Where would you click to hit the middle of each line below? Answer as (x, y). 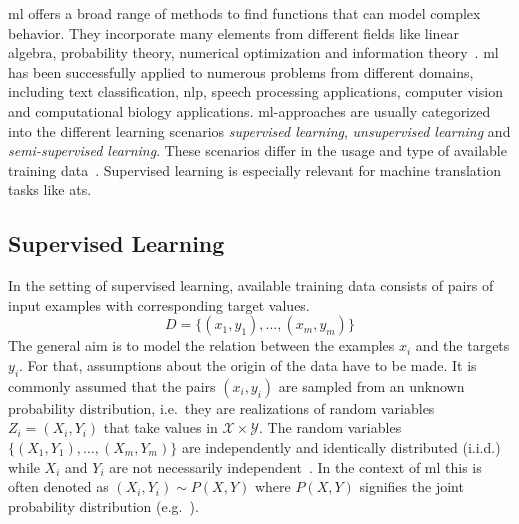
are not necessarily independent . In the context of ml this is (295, 466)
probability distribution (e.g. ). (103, 505)
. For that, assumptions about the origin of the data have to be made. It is (248, 364)
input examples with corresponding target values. (159, 304)
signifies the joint (411, 486)
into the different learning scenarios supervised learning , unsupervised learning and (259, 130)
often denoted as (58, 486)
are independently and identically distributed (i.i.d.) (341, 446)
